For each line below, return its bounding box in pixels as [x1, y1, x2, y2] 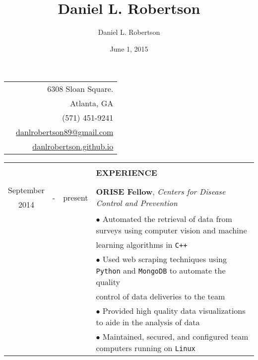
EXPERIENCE [96, 167, 157, 179]
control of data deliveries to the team [96, 290, 225, 302]
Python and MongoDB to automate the [96, 265, 226, 277]
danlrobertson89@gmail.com [16, 126, 114, 138]
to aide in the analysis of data [96, 316, 200, 328]
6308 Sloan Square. [47, 83, 114, 95]
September [8, 184, 45, 196]
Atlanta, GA [69, 97, 114, 109]
